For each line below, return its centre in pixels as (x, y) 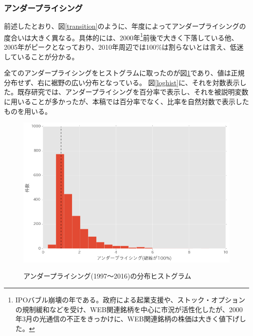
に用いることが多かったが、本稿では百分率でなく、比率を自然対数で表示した (126, 102)
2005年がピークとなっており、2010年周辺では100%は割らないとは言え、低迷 (124, 47)
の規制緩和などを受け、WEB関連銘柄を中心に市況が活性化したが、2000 (129, 309)
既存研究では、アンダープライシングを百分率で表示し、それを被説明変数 (133, 92)
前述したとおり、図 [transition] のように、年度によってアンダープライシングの (125, 26)
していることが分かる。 (41, 56)
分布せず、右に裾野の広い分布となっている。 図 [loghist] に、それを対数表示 (122, 82)
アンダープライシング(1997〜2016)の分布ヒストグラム (108, 276)
